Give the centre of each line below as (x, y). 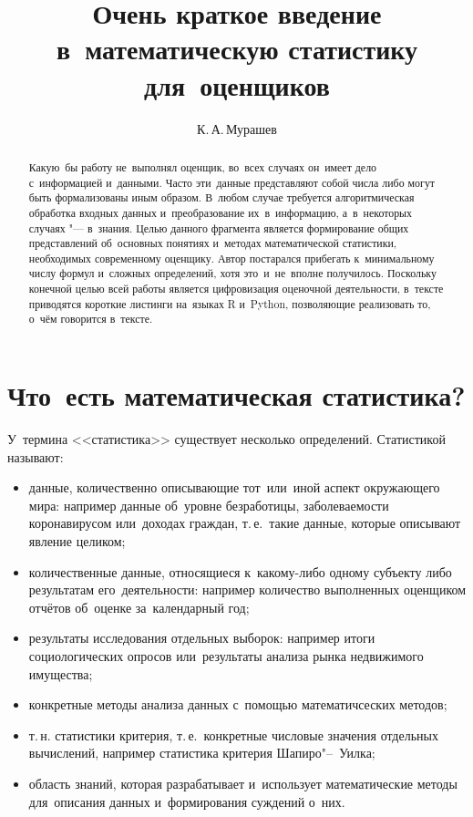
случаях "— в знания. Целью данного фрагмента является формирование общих (219, 228)
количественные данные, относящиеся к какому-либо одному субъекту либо (240, 571)
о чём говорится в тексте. (91, 319)
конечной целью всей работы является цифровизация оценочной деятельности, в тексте (236, 289)
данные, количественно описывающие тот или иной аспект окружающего (234, 487)
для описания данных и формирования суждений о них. (187, 801)
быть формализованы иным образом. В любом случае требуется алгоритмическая (221, 197)
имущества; (61, 673)
